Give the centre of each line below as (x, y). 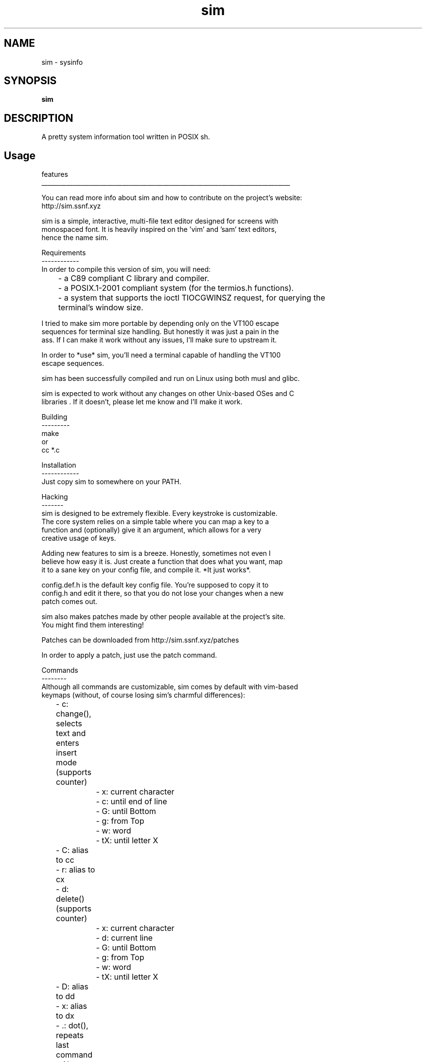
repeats (70, 1035)
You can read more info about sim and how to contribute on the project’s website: (172, 198)
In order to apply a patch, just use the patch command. (129, 655)
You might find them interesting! (93, 625)
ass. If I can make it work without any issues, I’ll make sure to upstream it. (159, 340)
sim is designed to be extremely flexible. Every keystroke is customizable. (160, 513)
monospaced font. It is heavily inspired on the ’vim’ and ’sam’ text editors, (159, 229)
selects (69, 724)
